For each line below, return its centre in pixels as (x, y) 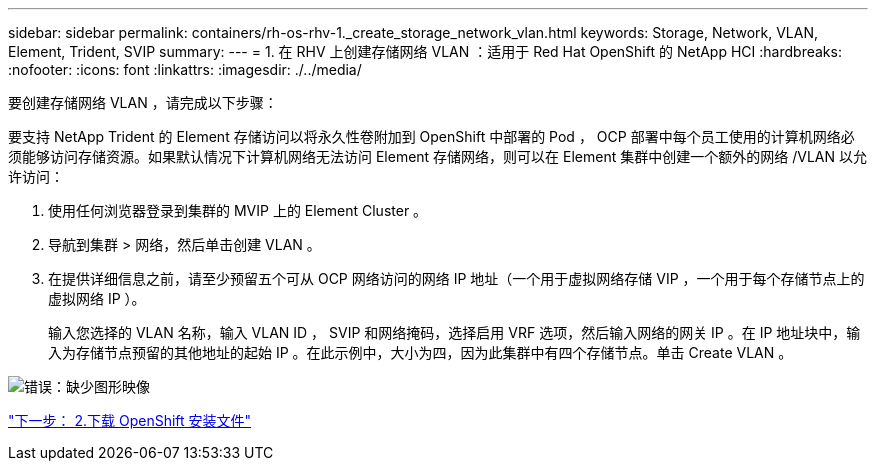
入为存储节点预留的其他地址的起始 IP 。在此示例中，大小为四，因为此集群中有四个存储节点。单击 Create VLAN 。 (420, 352)
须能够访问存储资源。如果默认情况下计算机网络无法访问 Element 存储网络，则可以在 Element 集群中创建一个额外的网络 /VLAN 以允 (437, 156)
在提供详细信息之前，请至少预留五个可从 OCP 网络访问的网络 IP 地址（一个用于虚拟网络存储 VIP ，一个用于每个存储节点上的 (456, 278)
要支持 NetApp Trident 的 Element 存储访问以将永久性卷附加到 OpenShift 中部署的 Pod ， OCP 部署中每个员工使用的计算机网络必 (431, 136)
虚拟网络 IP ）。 (97, 298)
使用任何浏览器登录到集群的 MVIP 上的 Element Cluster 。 (238, 210)
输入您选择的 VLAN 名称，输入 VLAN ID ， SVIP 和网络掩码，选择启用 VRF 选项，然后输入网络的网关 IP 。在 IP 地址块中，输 (454, 332)
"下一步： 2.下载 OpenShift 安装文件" (130, 420)
